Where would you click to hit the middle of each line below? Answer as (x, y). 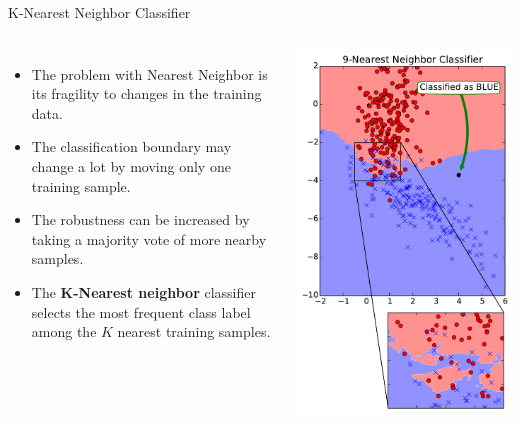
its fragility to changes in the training (146, 93)
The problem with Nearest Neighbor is (149, 73)
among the (64, 331)
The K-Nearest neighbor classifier (143, 291)
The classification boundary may (131, 146)
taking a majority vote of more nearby (149, 238)
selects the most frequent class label (141, 311)
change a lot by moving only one (131, 165)
